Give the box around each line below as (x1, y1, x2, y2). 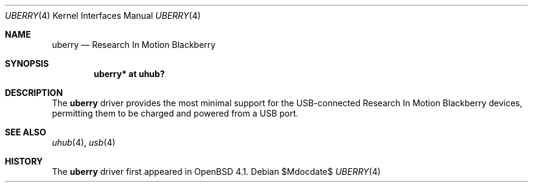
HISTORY (5, 156, 43, 166)
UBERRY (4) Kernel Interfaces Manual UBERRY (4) (5, 10, 201, 21)
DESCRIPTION (5, 87, 63, 98)
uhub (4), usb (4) (52, 137, 116, 148)
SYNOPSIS (5, 58, 49, 69)
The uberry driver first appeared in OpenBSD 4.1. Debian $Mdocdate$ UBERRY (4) (52, 166, 381, 177)
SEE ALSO (5, 127, 46, 137)
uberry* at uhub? (94, 69, 165, 79)
